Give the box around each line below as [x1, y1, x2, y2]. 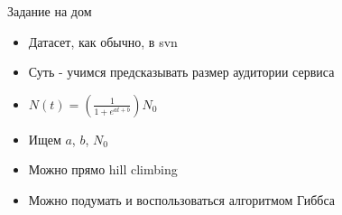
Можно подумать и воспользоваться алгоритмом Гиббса [28, 190, 335, 209]
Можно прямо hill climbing [28, 160, 178, 179]
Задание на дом [7, 2, 92, 20]
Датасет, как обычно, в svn [28, 32, 178, 51]
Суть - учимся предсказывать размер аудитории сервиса [28, 62, 335, 81]
